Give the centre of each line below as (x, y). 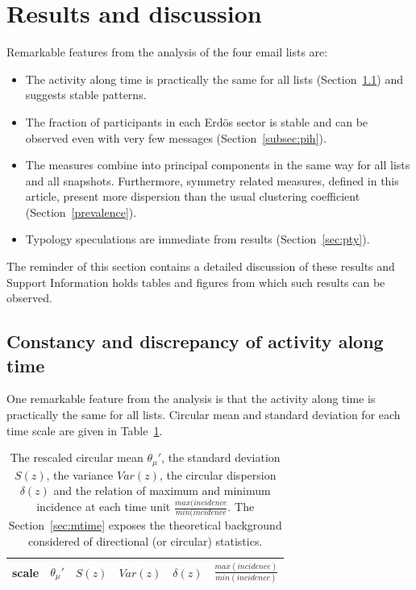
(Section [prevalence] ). (81, 212)
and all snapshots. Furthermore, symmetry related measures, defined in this (212, 180)
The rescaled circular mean (77, 457)
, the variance (80, 474)
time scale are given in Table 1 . (85, 430)
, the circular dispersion (218, 474)
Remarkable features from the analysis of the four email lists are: (167, 52)
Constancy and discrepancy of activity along (195, 341)
